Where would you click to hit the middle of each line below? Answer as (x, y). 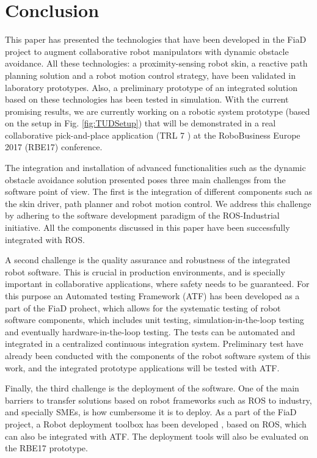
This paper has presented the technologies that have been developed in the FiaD (156, 39)
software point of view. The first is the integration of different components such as (159, 191)
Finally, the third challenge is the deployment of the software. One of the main (152, 388)
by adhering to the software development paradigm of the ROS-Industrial (142, 215)
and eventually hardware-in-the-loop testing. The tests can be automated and (150, 331)
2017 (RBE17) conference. (54, 147)
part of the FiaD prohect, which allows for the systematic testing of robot (143, 307)
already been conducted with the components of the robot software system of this (158, 355)
